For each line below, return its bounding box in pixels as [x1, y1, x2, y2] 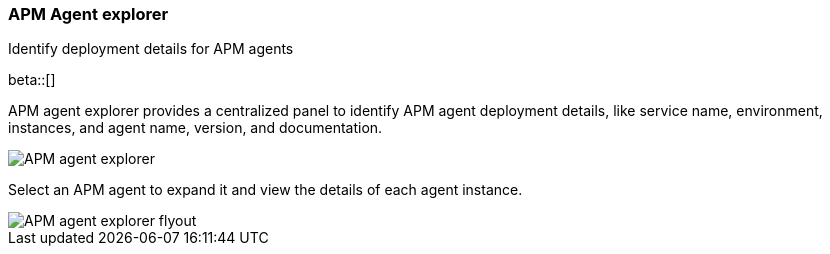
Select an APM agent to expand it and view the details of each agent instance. [8, 181, 523, 199]
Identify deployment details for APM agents [8, 40, 294, 58]
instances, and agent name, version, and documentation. [8, 119, 383, 137]
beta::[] [8, 71, 56, 89]
